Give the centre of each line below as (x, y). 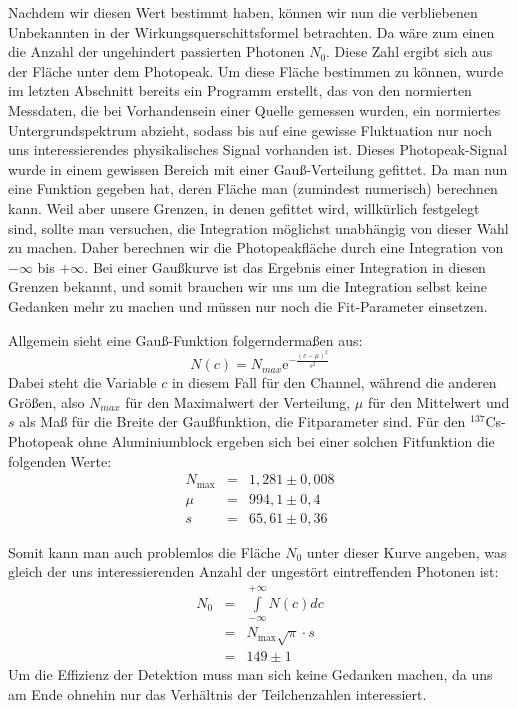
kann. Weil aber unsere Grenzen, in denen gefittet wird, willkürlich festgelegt (244, 207)
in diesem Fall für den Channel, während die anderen (334, 382)
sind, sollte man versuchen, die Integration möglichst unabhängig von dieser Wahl (258, 227)
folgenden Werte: (60, 460)
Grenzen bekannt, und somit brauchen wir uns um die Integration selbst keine (247, 286)
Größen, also (46, 401)
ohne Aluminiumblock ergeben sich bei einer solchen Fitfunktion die (286, 441)
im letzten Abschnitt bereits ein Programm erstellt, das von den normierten (240, 90)
